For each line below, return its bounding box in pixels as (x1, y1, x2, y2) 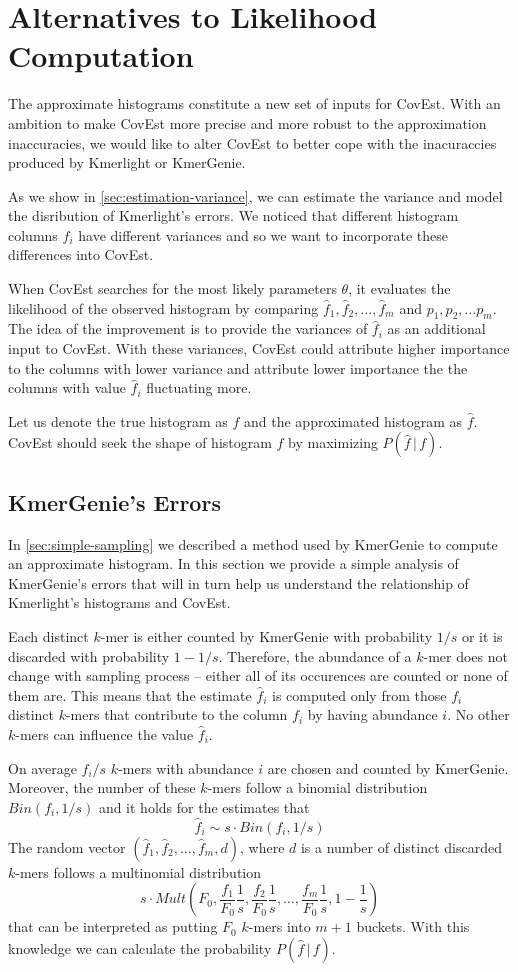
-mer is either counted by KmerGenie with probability (100, 626, 433, 646)
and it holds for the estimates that (98, 796, 310, 817)
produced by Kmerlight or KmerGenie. (8, 152, 246, 173)
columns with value (8, 377, 126, 398)
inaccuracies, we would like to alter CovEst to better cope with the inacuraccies (8, 132, 497, 153)
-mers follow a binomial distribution (207, 777, 428, 798)
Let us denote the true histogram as (8, 410, 228, 431)
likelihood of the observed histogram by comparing (8, 297, 319, 318)
